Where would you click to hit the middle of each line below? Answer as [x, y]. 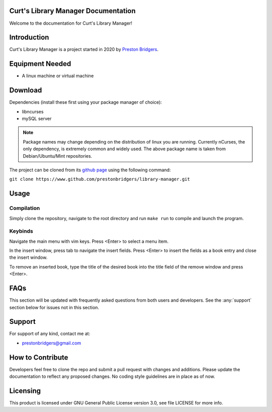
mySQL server [37, 119]
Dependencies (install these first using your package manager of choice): [86, 102]
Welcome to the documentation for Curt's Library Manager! [71, 23]
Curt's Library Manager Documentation [73, 11]
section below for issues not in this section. [54, 307]
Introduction [29, 38]
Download [26, 90]
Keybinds [21, 231]
